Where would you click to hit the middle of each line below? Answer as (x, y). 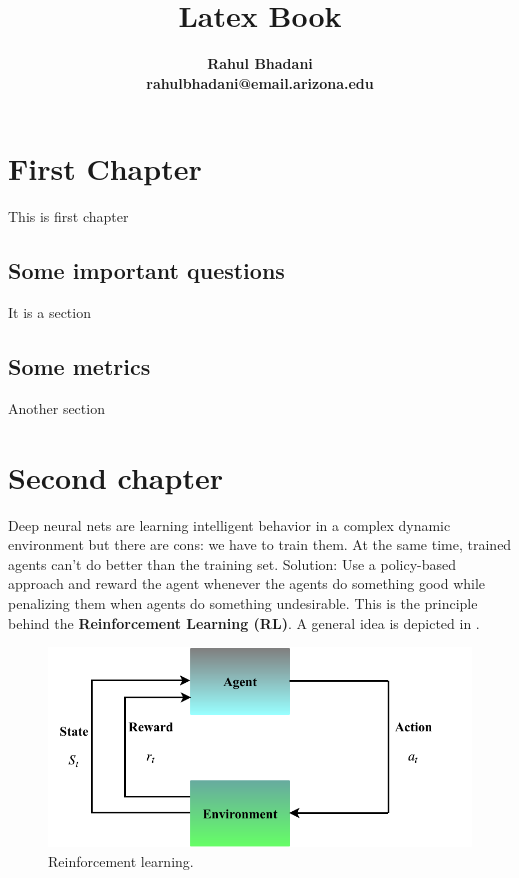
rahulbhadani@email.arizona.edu (260, 82)
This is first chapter (68, 216)
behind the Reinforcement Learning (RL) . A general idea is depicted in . (244, 622)
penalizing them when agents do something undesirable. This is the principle (243, 602)
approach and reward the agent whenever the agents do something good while (247, 583)
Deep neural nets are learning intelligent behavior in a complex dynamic (229, 524)
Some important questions (146, 270)
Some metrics (79, 366)
